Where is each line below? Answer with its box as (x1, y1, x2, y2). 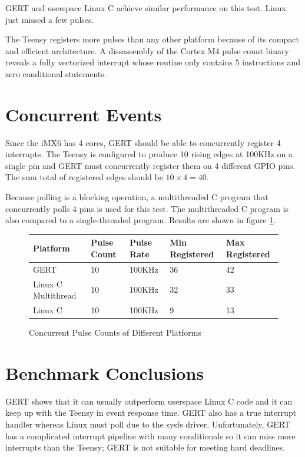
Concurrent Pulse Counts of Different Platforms (29, 326, 202, 339)
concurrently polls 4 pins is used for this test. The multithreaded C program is (5, 202, 289, 214)
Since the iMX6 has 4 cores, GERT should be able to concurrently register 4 (5, 136, 281, 148)
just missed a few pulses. (5, 13, 94, 25)
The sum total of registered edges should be (5, 171, 163, 183)
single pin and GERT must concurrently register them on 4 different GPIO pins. (5, 159, 296, 171)
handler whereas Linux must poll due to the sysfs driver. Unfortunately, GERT (5, 418, 290, 430)
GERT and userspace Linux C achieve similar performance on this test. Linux (5, 2, 286, 14)
